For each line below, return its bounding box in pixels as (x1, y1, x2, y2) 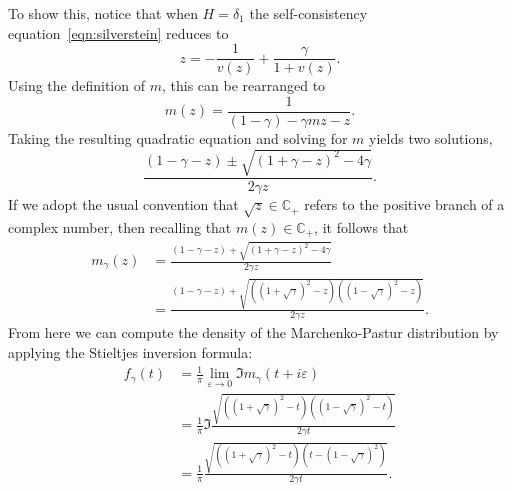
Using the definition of (8, 75, 145, 96)
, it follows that (314, 216, 409, 237)
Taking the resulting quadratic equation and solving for (8, 127, 348, 148)
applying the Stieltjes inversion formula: (8, 342, 253, 363)
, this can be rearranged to (161, 75, 326, 96)
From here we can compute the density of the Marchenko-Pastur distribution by (8, 322, 499, 343)
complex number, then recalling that (8, 216, 232, 237)
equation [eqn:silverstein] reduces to (8, 22, 229, 43)
